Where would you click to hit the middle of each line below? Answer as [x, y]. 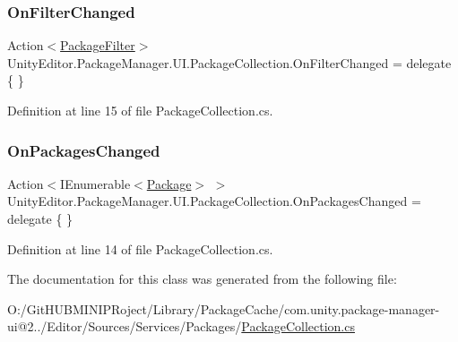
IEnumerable [95, 183]
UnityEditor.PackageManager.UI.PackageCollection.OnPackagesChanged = [214, 201]
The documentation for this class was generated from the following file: [202, 279]
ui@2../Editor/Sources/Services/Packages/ [125, 326]
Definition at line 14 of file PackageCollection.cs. [140, 248]
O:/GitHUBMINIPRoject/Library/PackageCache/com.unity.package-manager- [224, 308]
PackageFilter [98, 45]
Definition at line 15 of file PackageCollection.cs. [140, 110]
